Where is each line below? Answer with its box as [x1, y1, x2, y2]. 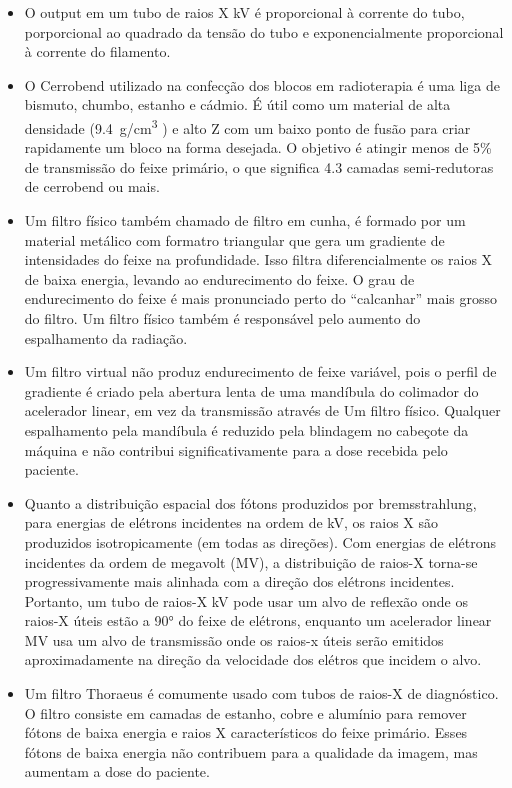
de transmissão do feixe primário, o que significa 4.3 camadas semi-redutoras [24, 156, 494, 177]
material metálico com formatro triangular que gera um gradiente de [24, 229, 445, 250]
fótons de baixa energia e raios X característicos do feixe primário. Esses [24, 722, 468, 743]
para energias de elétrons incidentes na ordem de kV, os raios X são [24, 512, 439, 533]
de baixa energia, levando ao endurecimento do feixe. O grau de [24, 268, 415, 289]
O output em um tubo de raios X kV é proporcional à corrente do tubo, [24, 2, 465, 22]
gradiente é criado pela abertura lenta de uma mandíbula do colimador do [24, 380, 479, 401]
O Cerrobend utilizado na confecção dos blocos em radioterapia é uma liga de [24, 74, 500, 95]
